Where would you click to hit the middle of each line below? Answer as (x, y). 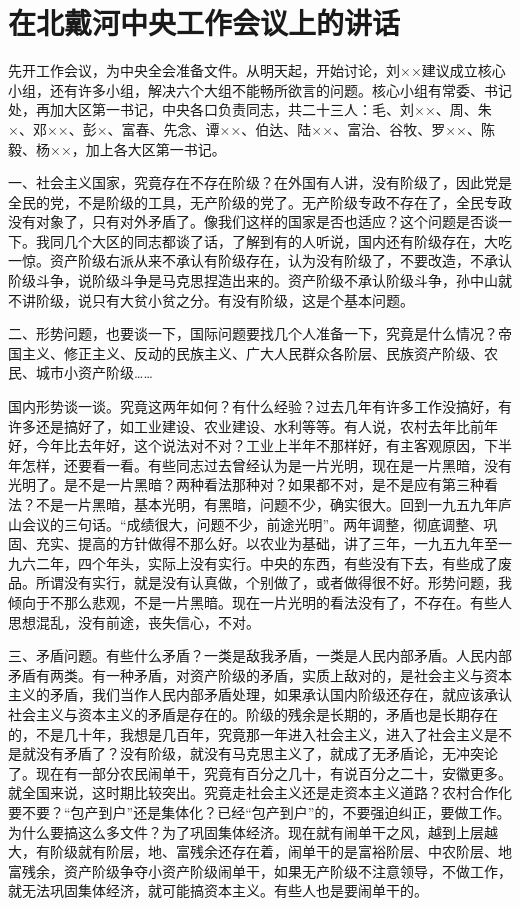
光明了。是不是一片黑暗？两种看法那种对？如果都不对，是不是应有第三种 (246, 484)
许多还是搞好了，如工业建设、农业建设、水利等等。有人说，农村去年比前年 (253, 425)
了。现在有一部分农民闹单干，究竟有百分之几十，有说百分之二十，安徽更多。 (260, 772)
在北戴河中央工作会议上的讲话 (204, 22)
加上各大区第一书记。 (155, 148)
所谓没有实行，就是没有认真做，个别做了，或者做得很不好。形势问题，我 (273, 582)
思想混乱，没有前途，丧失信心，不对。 (134, 621)
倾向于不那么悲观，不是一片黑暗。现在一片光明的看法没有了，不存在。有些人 (260, 601)
